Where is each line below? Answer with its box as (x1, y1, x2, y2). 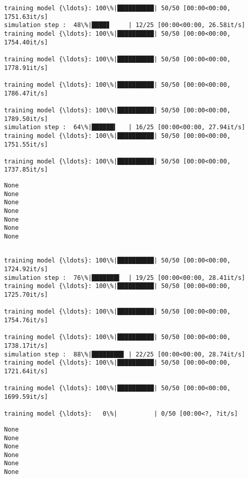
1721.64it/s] (4, 367, 48, 375)
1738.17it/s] (4, 342, 48, 349)
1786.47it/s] (4, 89, 48, 97)
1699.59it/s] (4, 393, 48, 400)
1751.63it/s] (4, 13, 48, 20)
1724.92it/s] (4, 266, 48, 273)
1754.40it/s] (4, 38, 48, 46)
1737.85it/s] (4, 166, 48, 174)
